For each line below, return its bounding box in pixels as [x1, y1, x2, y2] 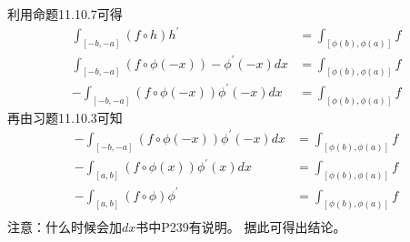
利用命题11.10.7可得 [7, 5, 123, 23]
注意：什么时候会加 [7, 217, 122, 236]
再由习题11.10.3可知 [7, 107, 123, 126]
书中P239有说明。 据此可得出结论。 [135, 217, 346, 236]
